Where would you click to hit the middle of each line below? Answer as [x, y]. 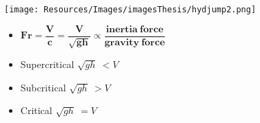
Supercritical [47, 64]
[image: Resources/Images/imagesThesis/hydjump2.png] [130, 10]
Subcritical [43, 87]
